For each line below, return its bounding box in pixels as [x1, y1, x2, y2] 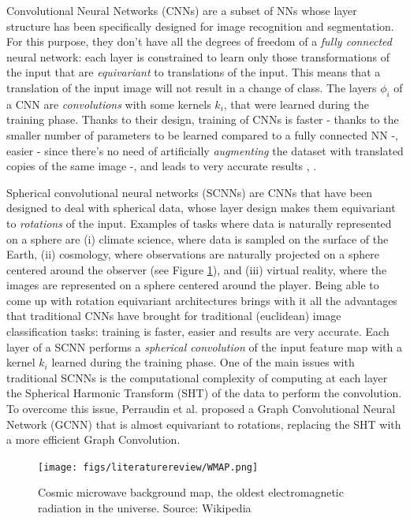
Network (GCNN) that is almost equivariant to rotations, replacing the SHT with [6, 415, 401, 432]
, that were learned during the [223, 95, 369, 112]
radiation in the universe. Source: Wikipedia [38, 500, 252, 516]
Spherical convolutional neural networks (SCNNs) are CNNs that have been [6, 184, 372, 200]
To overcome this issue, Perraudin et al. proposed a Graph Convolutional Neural [6, 400, 396, 417]
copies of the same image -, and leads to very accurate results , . [6, 158, 317, 174]
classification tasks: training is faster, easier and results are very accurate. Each [6, 323, 389, 340]
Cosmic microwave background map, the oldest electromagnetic [38, 484, 344, 501]
